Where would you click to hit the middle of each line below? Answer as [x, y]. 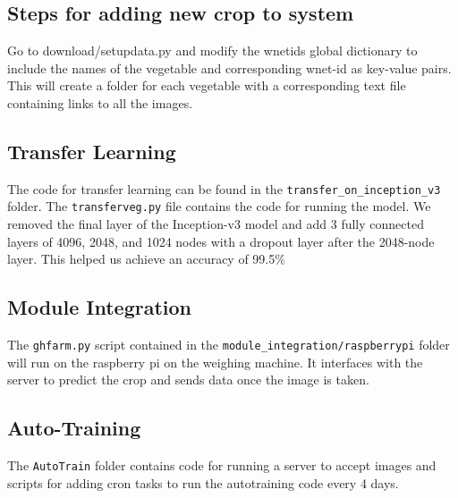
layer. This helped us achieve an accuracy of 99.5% [146, 259]
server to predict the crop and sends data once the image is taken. [188, 380]
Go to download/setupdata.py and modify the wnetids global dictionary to [212, 51]
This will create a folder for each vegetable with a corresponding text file [207, 85]
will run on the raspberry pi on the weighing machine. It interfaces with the [215, 362]
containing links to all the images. [100, 102]
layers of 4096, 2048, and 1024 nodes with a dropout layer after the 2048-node [221, 241]
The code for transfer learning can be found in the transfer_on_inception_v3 [224, 188]
